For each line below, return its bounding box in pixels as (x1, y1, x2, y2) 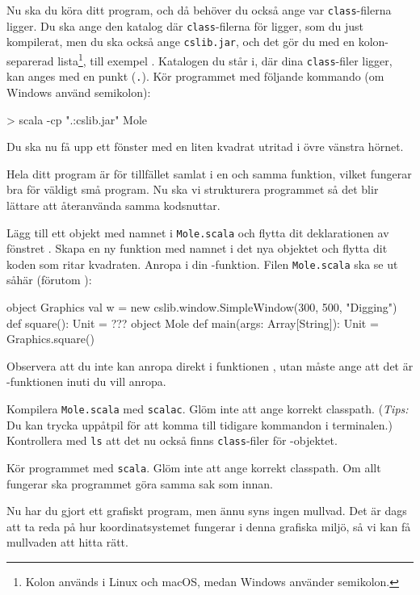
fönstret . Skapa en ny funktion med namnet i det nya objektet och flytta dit (6, 240, 388, 257)
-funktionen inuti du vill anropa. (6, 373, 166, 390)
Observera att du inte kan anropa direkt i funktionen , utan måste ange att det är (6, 357, 414, 374)
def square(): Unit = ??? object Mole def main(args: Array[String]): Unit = (6, 314, 379, 331)
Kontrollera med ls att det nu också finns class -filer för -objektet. (6, 432, 338, 449)
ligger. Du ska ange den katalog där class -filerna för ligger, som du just (6, 17, 364, 34)
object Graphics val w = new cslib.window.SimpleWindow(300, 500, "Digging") (6, 299, 397, 315)
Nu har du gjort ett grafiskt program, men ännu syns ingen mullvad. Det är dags (6, 502, 407, 519)
